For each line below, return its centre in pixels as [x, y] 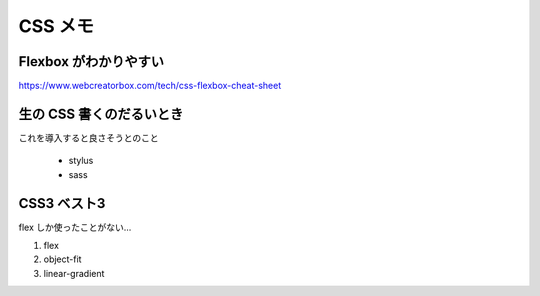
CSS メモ [56, 26]
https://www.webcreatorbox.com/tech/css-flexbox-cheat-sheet [150, 86]
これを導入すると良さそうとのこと [88, 137]
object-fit [62, 259]
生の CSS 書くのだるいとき [101, 113]
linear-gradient [74, 273]
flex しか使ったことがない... [75, 227]
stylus [81, 161]
